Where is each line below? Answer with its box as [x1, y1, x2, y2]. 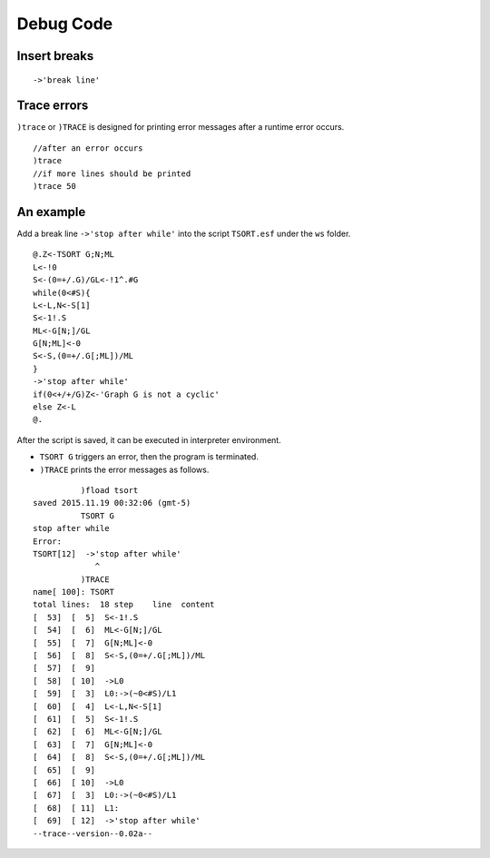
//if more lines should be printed [33, 168, 191, 179]
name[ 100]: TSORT [33, 587, 115, 597]
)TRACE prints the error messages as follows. [39, 464, 210, 475]
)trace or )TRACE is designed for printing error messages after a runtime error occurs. [16, 122, 345, 133]
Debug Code [16, 14, 113, 34]
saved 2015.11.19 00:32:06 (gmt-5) [33, 498, 191, 508]
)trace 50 [33, 182, 76, 192]
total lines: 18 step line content [33, 599, 215, 610]
